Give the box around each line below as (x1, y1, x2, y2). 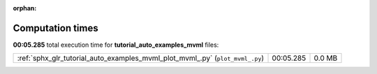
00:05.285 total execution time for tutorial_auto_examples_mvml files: (13, 40, 219, 49)
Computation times (13, 22, 98, 34)
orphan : (13, 4, 37, 12)
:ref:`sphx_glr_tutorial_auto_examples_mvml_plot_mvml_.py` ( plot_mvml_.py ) (17, 53, 265, 63)
